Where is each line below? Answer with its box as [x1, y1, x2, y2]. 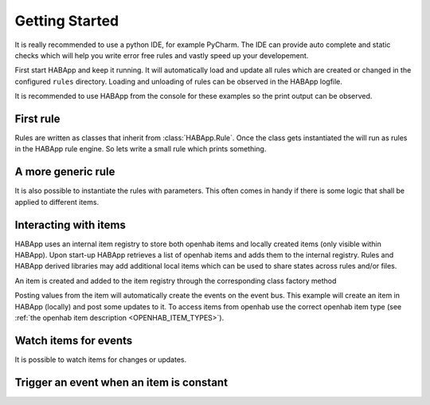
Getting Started [14, 12, 119, 29]
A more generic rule [14, 165, 115, 179]
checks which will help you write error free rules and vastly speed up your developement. [14, 50, 309, 60]
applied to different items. [14, 197, 100, 206]
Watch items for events [14, 333, 133, 347]
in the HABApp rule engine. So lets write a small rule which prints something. [14, 144, 267, 154]
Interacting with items [14, 218, 127, 231]
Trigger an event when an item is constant [14, 376, 229, 389]
